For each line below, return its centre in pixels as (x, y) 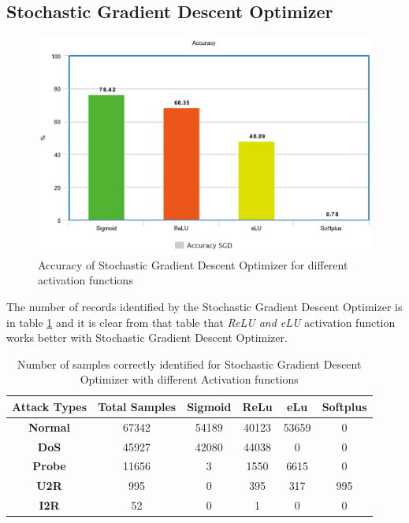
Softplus (344, 406)
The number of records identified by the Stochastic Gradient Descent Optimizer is (204, 306)
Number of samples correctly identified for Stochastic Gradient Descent (190, 364)
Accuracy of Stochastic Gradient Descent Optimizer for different (193, 264)
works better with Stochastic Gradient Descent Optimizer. (147, 338)
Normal (49, 427)
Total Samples (137, 406)
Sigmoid (209, 406)
